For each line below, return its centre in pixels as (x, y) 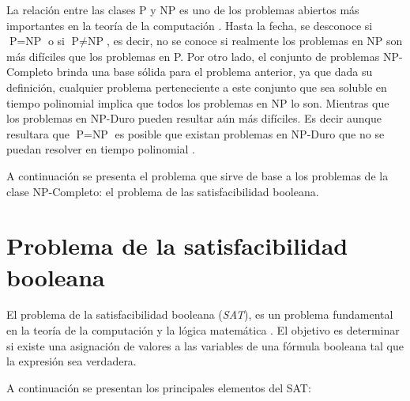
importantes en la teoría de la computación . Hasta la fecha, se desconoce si (190, 25)
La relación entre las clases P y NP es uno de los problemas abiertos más (183, 9)
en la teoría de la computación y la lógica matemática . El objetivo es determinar (203, 330)
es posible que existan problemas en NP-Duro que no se (250, 133)
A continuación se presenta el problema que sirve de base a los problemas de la (197, 175)
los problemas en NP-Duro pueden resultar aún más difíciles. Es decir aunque (194, 118)
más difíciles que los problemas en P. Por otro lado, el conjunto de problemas (193, 56)
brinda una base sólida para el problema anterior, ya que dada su (214, 72)
